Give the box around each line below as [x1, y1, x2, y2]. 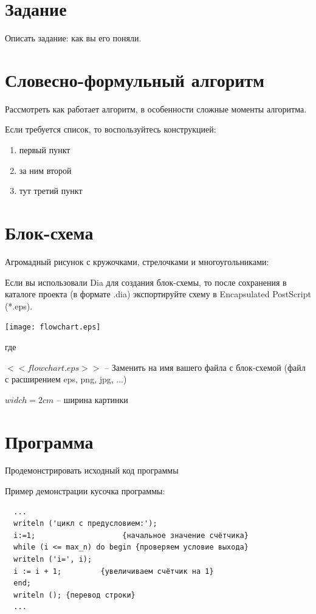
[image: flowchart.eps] [5, 323, 101, 332]
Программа [5, 429, 94, 454]
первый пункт [19, 143, 70, 156]
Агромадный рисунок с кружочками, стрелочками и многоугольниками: [5, 255, 269, 267]
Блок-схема [5, 220, 94, 244]
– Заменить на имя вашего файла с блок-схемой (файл [105, 360, 306, 373]
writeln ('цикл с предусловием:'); [13, 519, 157, 528]
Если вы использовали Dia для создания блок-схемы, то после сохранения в [5, 275, 287, 288]
